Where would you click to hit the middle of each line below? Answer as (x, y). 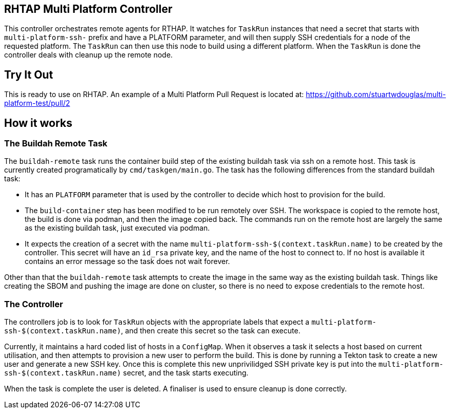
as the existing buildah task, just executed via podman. (117, 228)
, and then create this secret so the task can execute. (211, 331)
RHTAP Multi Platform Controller (88, 9)
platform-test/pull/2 (37, 103)
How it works (38, 123)
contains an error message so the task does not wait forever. (127, 261)
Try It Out (29, 74)
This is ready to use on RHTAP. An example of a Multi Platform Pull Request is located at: (154, 95)
